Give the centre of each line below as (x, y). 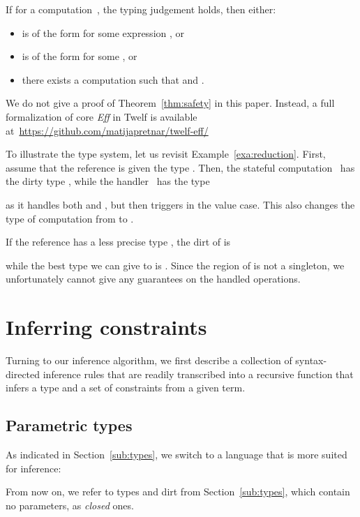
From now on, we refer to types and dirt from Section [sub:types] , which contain (178, 492)
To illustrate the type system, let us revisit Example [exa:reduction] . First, (166, 154)
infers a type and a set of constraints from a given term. (126, 388)
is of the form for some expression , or (103, 32)
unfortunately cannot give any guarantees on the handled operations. (153, 279)
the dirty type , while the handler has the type (108, 181)
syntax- (311, 360)
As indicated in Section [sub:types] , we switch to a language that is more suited (177, 455)
